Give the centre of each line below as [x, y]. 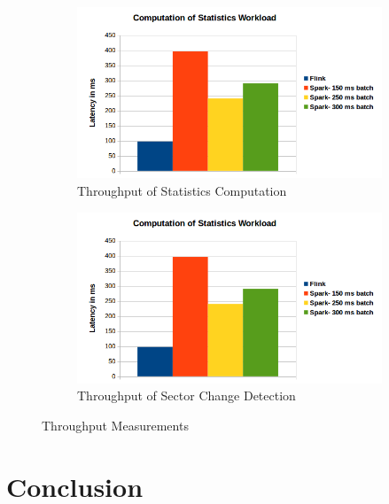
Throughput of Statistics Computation [182, 190]
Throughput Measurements [115, 425]
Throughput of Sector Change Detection [187, 395]
